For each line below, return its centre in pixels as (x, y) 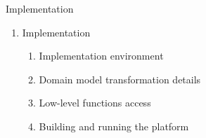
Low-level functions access (95, 103)
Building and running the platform (114, 126)
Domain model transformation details (120, 79)
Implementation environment (101, 56)
